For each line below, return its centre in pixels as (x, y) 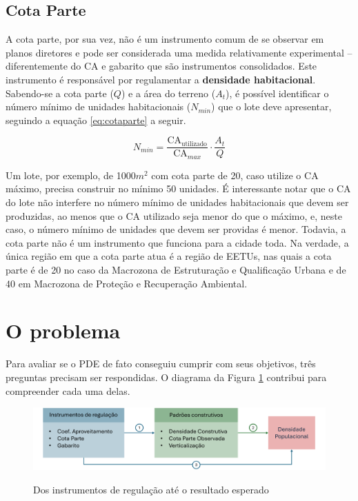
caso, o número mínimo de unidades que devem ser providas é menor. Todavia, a (176, 229)
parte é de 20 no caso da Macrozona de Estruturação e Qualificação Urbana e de (176, 270)
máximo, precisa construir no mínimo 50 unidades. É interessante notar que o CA (178, 188)
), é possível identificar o (277, 93)
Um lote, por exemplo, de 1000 (71, 175)
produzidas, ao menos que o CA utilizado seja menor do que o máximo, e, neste (174, 215)
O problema (63, 330)
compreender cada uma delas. (68, 390)
